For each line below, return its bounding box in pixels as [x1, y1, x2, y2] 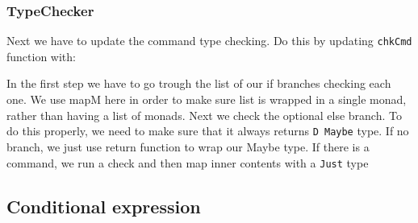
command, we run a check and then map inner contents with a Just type [6, 154, 369, 171]
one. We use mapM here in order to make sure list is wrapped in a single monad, [6, 91, 407, 108]
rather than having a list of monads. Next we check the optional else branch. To [6, 106, 402, 123]
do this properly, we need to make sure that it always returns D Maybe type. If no [6, 122, 409, 139]
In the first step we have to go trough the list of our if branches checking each [6, 75, 391, 92]
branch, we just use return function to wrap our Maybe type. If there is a [6, 138, 370, 155]
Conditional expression [6, 193, 201, 218]
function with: [6, 47, 76, 64]
